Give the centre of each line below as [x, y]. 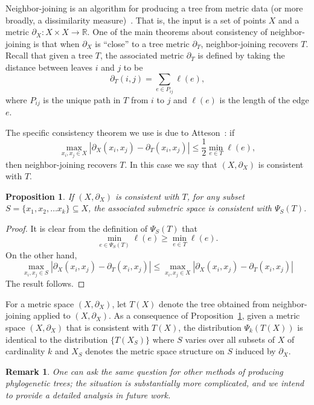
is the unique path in [82, 99]
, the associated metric [142, 55]
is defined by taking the [241, 55]
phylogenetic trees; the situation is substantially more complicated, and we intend [155, 383]
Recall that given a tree [49, 55]
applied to [52, 315]
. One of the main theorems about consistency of [177, 32]
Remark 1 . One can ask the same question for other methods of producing [144, 371]
